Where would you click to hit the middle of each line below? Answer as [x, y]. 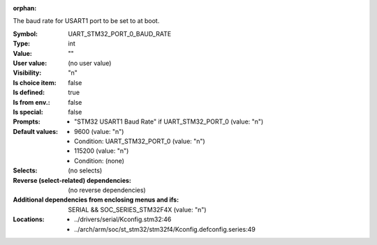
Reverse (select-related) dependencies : [72, 180]
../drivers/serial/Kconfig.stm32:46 [123, 219]
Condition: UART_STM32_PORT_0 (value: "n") [140, 141]
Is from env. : [31, 102]
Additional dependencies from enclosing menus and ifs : [96, 200]
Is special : [28, 112]
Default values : [36, 131]
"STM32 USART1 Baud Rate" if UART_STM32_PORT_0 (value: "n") [169, 121]
